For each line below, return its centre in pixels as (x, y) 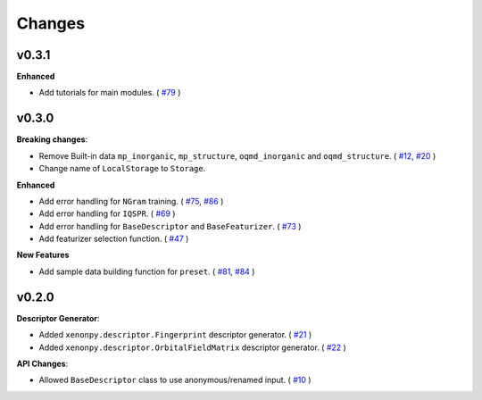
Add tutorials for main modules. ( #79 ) (110, 93)
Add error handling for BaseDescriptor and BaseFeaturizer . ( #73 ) (170, 226)
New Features (43, 255)
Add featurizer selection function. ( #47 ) (114, 239)
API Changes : (42, 363)
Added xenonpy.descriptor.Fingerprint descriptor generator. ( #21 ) (175, 335)
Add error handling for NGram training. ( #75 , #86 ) (131, 201)
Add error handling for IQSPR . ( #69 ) (107, 213)
